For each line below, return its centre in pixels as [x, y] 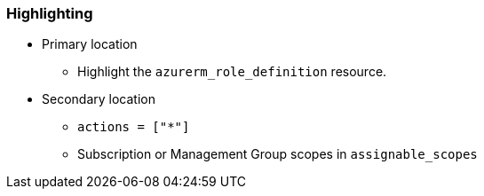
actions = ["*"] [134, 127]
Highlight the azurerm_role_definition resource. [232, 72]
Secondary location [99, 99]
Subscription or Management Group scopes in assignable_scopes [278, 154]
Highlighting [50, 13]
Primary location [90, 44]
